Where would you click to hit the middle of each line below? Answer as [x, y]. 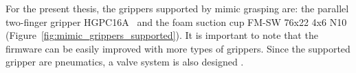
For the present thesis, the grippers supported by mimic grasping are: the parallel [177, 8]
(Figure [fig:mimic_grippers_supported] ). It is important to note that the [162, 35]
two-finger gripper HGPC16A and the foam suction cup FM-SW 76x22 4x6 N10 [176, 21]
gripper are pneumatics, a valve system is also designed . [125, 62]
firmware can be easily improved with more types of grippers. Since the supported [178, 48]
